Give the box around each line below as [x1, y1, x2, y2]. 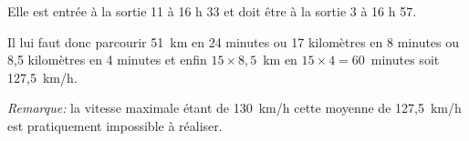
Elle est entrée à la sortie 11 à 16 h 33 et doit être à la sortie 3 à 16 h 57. [7, 2, 417, 20]
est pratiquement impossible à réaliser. [7, 116, 223, 135]
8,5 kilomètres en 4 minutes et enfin [7, 50, 207, 69]
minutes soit [370, 50, 440, 69]
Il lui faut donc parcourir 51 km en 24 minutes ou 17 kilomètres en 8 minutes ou [7, 32, 460, 51]
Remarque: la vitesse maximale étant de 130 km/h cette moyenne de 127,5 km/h [7, 98, 462, 117]
